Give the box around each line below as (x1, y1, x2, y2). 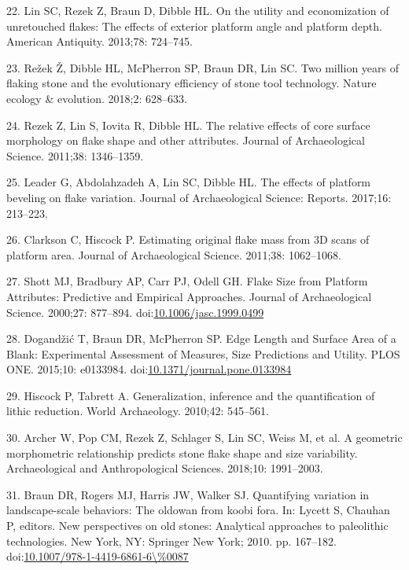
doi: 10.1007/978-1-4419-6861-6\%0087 (6, 548, 189, 564)
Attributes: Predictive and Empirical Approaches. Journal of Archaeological (6, 288, 372, 304)
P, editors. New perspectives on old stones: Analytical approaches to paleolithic (6, 517, 389, 534)
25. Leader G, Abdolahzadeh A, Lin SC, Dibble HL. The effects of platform (6, 174, 371, 190)
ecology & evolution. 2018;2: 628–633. (6, 90, 187, 106)
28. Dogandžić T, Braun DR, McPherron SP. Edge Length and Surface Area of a (6, 330, 396, 347)
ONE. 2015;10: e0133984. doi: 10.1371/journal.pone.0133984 (6, 361, 292, 377)
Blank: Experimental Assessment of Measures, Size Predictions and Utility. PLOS (6, 345, 400, 362)
